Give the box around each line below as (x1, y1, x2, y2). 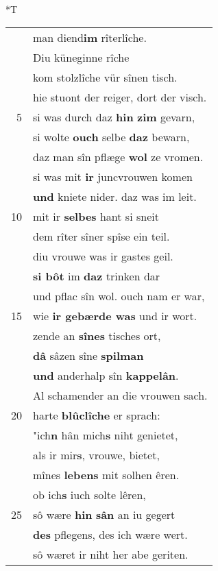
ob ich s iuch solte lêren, (33, 486, 146, 502)
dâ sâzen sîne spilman (33, 347, 144, 363)
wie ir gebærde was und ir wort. (33, 307, 197, 324)
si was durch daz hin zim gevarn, (33, 108, 195, 125)
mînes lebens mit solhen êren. (33, 466, 180, 483)
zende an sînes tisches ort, (33, 327, 161, 343)
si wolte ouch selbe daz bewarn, (33, 128, 190, 145)
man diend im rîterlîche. (33, 29, 147, 45)
